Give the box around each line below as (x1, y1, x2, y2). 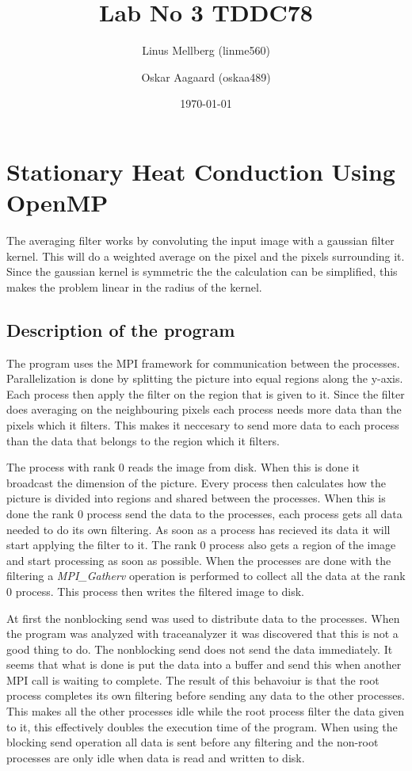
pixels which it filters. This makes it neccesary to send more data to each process (6, 416, 399, 433)
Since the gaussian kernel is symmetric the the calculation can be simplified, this (6, 263, 398, 280)
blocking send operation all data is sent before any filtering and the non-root (6, 734, 379, 750)
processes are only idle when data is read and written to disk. (6, 749, 305, 765)
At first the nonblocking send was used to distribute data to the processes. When (6, 609, 400, 626)
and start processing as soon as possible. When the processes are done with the (6, 552, 391, 568)
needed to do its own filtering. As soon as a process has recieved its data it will (6, 521, 391, 537)
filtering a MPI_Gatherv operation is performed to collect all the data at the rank (6, 567, 406, 584)
